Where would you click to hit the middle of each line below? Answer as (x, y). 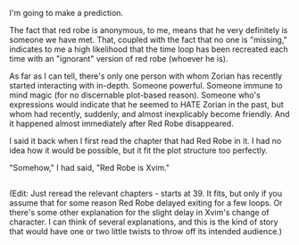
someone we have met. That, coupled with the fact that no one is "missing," (148, 40)
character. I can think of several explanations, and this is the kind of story (144, 222)
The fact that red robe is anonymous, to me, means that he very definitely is (149, 30)
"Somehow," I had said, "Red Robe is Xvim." (90, 168)
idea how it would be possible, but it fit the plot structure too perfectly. (138, 150)
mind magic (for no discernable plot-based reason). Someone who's (135, 95)
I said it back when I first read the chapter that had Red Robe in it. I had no (145, 141)
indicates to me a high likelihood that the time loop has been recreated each (149, 49)
